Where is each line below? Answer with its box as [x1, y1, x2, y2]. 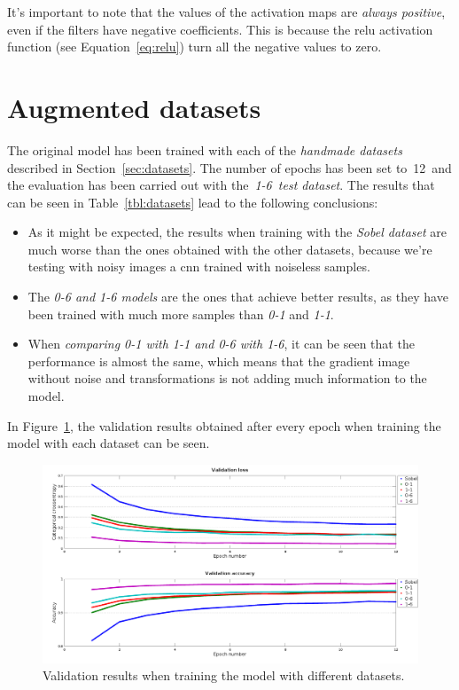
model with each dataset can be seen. [7, 434, 210, 452]
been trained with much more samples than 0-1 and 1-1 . [27, 304, 334, 323]
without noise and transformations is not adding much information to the [27, 369, 427, 388]
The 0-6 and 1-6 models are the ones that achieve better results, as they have [27, 287, 448, 306]
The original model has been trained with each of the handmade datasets [7, 140, 402, 159]
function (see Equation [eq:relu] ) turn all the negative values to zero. [7, 37, 382, 56]
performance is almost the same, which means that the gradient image [27, 351, 410, 370]
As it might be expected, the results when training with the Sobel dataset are [27, 223, 447, 241]
